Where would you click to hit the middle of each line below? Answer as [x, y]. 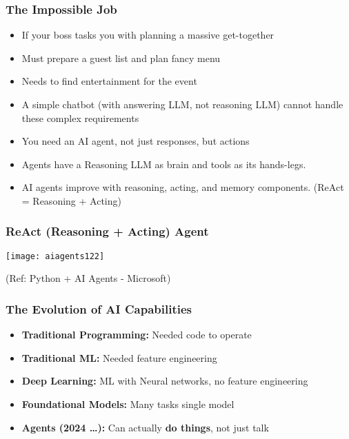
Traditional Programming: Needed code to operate [137, 335]
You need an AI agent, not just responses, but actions [136, 141]
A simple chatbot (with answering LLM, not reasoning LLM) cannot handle [182, 104]
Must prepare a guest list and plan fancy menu [121, 58]
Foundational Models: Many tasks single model [128, 404]
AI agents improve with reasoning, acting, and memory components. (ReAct [183, 187]
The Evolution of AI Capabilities [99, 308]
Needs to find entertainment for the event [109, 81]
